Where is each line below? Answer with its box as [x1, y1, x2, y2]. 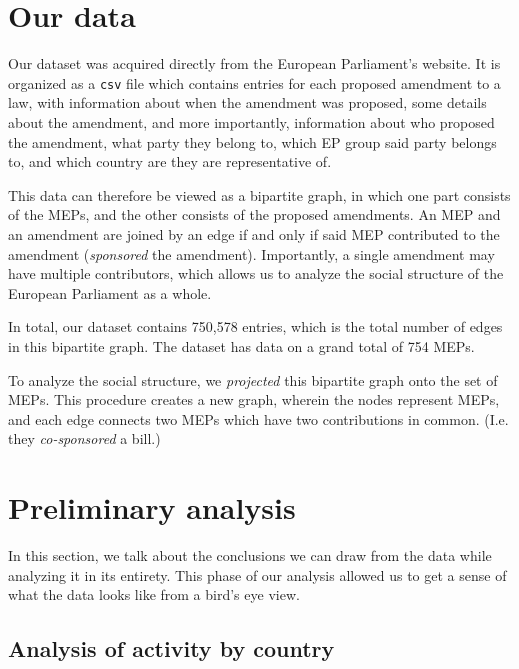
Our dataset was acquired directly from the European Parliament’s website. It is [8, 53, 501, 74]
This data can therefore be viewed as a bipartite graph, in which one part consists [8, 184, 511, 205]
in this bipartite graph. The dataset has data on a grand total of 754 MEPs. [8, 335, 475, 356]
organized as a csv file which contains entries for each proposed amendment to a [8, 72, 501, 93]
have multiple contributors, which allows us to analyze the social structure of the [8, 263, 504, 284]
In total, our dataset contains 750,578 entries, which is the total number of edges [8, 316, 503, 337]
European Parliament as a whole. [8, 282, 212, 303]
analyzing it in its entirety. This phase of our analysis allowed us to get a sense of [8, 564, 507, 585]
